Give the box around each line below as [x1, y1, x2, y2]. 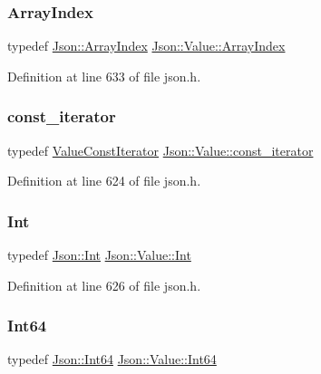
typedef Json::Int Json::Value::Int [7, 245, 191, 264]
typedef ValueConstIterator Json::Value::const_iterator [7, 140, 314, 159]
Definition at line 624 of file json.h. [7, 171, 201, 190]
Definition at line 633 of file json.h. [7, 66, 201, 85]
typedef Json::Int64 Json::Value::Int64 [7, 350, 217, 369]
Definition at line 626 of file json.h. [7, 275, 201, 294]
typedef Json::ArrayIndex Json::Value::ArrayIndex [7, 36, 286, 55]
